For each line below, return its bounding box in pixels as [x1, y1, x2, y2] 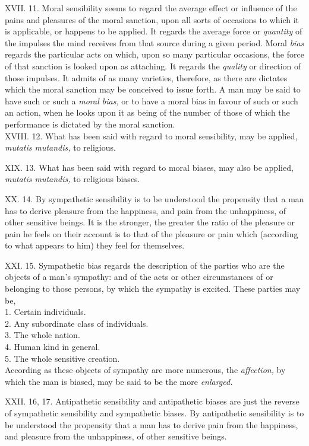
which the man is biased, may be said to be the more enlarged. [5, 375, 233, 387]
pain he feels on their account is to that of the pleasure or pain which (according [5, 227, 298, 240]
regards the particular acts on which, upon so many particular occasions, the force [5, 48, 304, 60]
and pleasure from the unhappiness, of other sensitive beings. [5, 430, 227, 442]
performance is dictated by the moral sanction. [5, 117, 175, 130]
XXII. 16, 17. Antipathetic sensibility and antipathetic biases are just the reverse [5, 395, 299, 407]
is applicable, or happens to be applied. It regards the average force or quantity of [5, 25, 302, 37]
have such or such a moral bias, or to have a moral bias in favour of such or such [5, 94, 298, 107]
